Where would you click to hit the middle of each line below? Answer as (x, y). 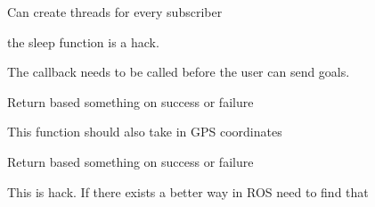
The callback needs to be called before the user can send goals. (179, 72)
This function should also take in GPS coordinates (145, 132)
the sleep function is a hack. (83, 41)
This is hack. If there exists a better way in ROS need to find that (188, 191)
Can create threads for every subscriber (115, 12)
